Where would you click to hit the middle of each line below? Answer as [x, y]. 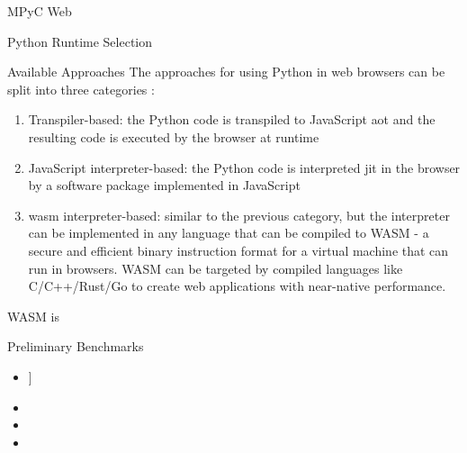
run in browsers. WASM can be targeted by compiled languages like [216, 268]
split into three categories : [81, 89]
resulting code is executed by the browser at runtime [174, 136]
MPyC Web [40, 11]
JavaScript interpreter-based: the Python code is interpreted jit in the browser [244, 167]
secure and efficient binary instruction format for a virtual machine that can [238, 250]
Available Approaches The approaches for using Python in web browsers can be [226, 72]
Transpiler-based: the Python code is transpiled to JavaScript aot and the [232, 119]
